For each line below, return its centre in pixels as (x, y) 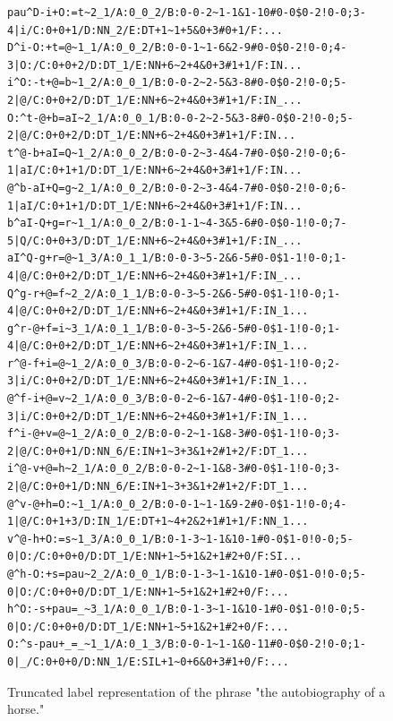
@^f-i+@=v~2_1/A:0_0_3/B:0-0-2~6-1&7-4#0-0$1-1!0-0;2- (174, 399)
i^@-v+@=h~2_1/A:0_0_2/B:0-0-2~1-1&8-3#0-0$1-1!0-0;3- (174, 469)
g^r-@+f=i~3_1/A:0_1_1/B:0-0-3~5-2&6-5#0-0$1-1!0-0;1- (174, 328)
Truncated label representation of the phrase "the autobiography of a (196, 691)
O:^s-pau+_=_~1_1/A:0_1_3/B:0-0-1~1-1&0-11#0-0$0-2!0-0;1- (187, 644)
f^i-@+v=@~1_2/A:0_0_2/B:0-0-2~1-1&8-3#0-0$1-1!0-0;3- (174, 434)
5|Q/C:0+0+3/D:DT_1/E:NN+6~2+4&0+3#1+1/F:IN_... (155, 240)
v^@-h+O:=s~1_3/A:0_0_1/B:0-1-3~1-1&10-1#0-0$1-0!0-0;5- (180, 539)
